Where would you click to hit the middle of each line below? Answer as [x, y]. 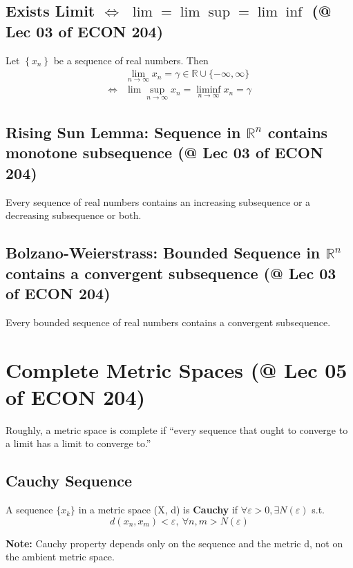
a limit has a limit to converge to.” [78, 443]
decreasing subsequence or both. [74, 215]
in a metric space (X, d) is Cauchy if [158, 510]
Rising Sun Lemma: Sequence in [123, 132]
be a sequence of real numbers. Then [131, 60]
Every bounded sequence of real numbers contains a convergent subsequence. [168, 322]
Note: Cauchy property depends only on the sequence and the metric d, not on [174, 543]
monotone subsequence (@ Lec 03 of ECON [164, 152]
